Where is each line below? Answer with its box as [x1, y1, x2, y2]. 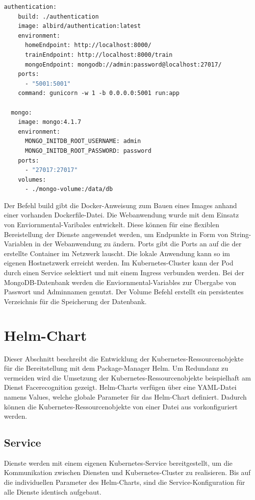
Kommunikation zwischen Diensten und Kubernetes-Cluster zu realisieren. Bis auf [4, 467, 251, 477]
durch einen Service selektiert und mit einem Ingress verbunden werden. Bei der [4, 267, 244, 278]
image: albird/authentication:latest [18, 23, 141, 30]
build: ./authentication [18, 13, 99, 20]
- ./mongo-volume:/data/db [25, 186, 113, 193]
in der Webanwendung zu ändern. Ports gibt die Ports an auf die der [35, 238, 242, 249]
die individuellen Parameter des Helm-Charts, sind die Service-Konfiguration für [4, 477, 245, 487]
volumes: [18, 176, 46, 183]
